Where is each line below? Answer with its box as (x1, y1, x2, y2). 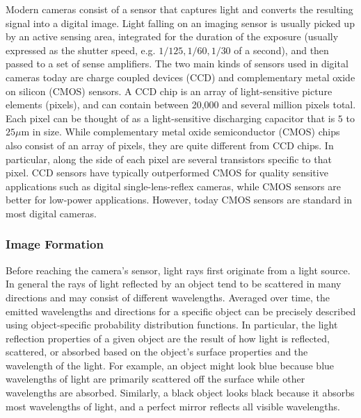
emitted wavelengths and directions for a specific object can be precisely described (6, 303, 356, 318)
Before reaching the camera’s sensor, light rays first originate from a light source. (6, 262, 351, 277)
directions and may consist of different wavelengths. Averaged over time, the (6, 290, 330, 304)
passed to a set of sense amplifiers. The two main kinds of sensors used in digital (6, 56, 348, 71)
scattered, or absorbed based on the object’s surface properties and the (6, 344, 308, 359)
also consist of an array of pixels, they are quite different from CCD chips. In (6, 137, 334, 152)
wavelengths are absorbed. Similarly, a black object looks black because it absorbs (6, 385, 355, 400)
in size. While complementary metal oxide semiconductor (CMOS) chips (32, 124, 340, 139)
